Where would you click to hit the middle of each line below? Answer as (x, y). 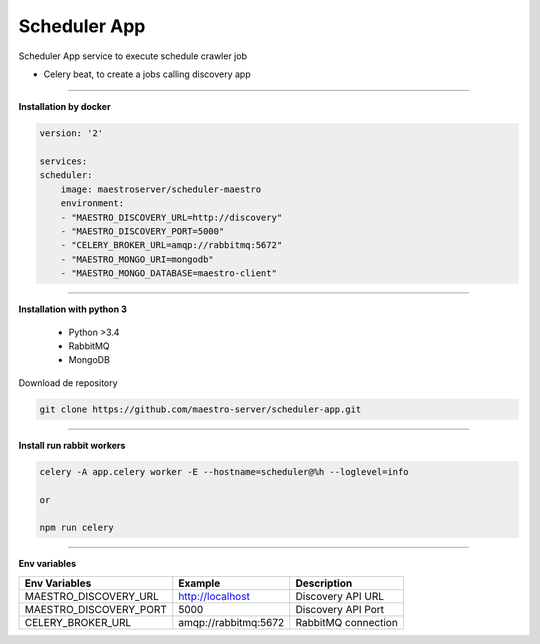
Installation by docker (64, 107)
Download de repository (68, 382)
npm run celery (76, 528)
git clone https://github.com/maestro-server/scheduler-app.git (200, 409)
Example (199, 583)
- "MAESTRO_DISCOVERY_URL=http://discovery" (171, 217)
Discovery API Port (340, 609)
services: (63, 161)
